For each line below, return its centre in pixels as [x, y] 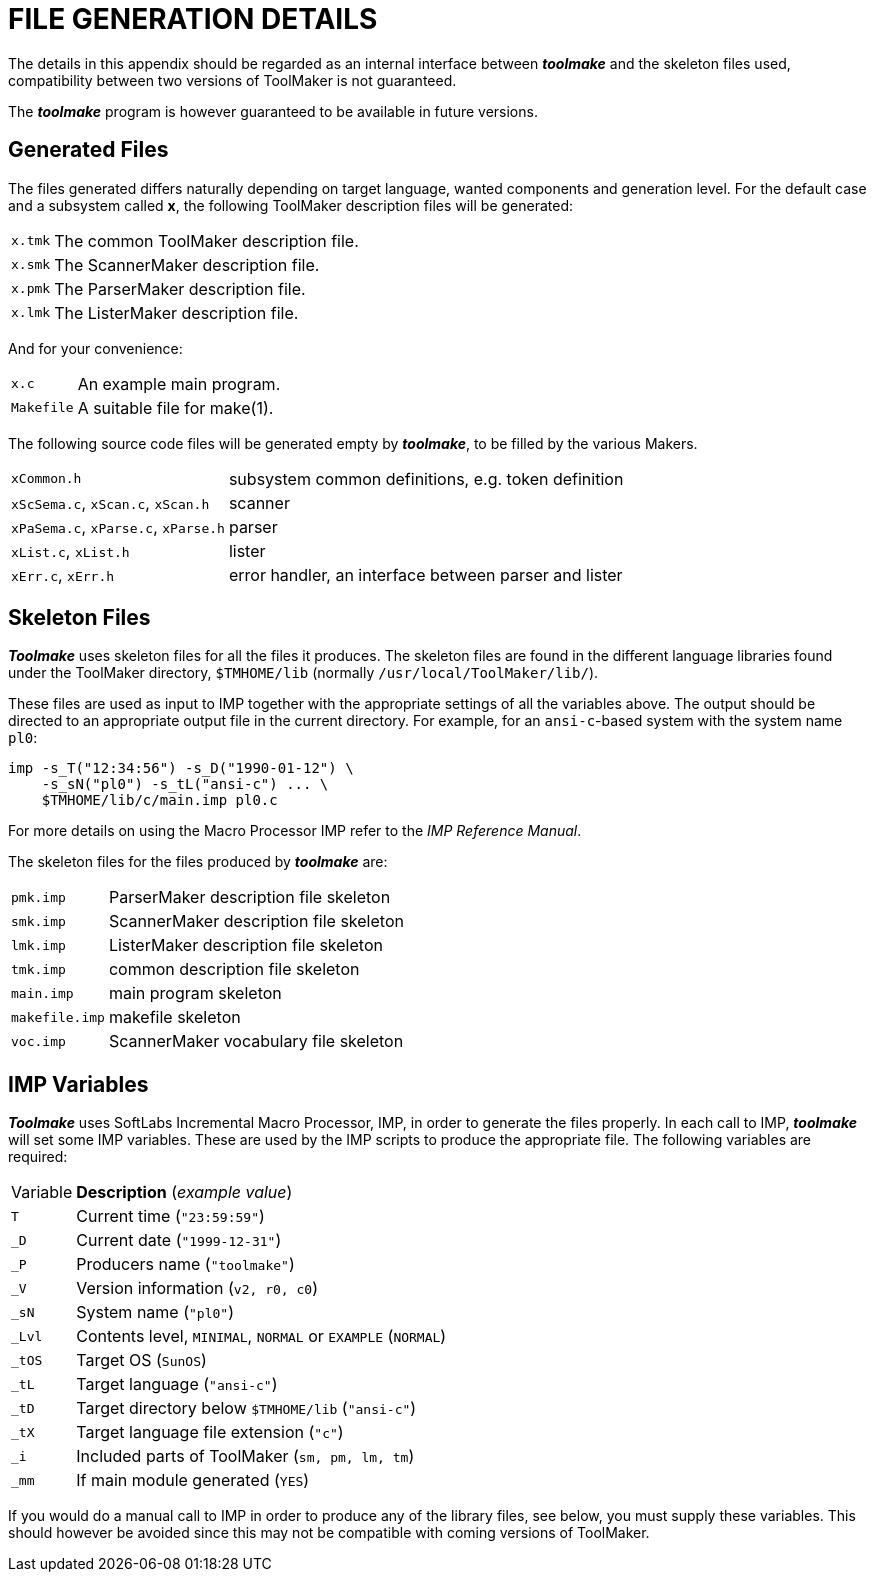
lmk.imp [38, 945]
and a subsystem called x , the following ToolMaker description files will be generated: [291, 205]
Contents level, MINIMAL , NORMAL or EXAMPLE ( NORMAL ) [261, 1336]
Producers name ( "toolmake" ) [185, 1264]
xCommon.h [46, 479]
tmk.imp [38, 969]
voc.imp [38, 1041]
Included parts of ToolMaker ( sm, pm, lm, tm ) [245, 1456]
